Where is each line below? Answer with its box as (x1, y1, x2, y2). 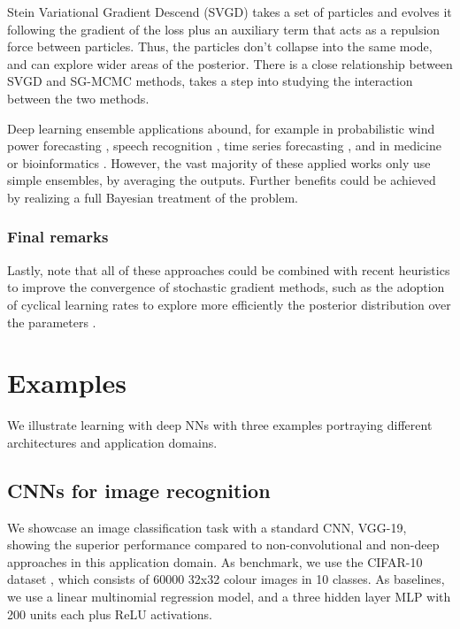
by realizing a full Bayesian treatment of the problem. (7, 188, 298, 206)
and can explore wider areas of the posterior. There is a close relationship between (7, 54, 453, 73)
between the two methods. (7, 88, 149, 107)
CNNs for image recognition (7, 476, 271, 503)
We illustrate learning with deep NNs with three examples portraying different (7, 416, 433, 434)
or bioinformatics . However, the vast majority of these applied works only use (7, 153, 431, 172)
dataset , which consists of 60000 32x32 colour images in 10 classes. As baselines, (7, 570, 445, 588)
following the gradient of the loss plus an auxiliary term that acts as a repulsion (7, 19, 441, 38)
